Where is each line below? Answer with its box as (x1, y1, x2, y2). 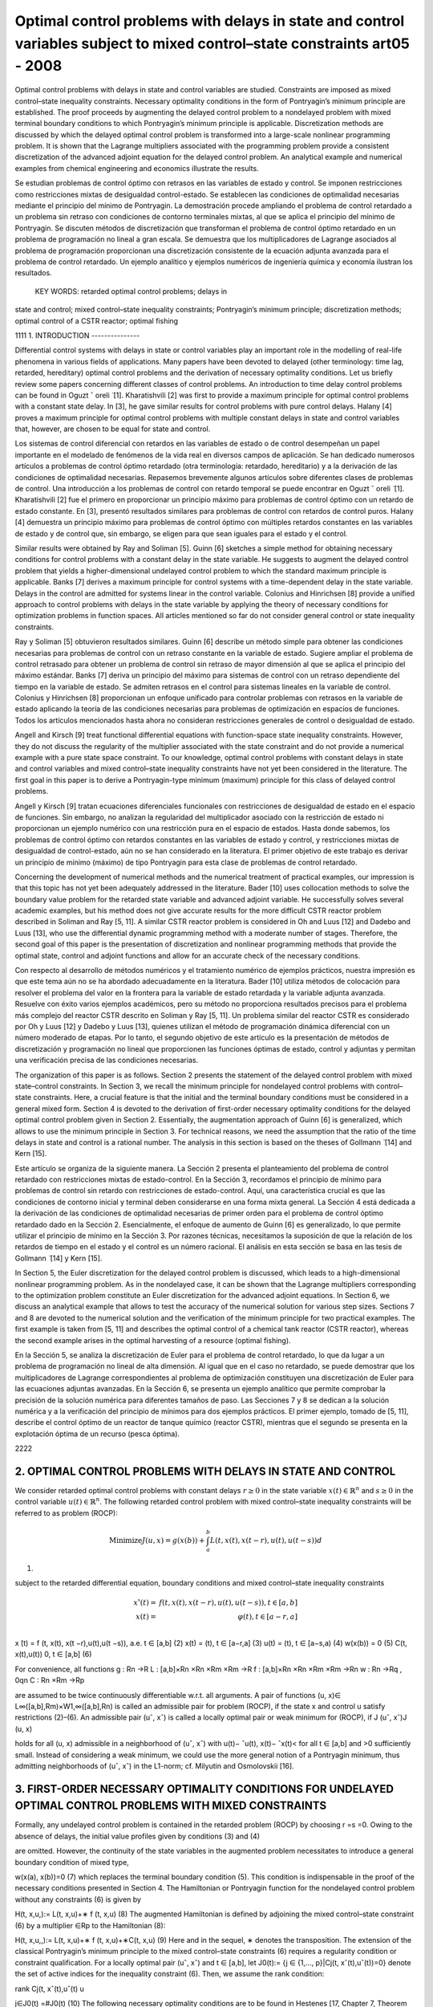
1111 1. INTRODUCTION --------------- (14, 330, 140, 340)
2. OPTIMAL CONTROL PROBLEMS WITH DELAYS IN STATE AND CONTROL (14, 1464, 396, 1478)
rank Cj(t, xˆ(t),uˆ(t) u (14, 1984, 84, 1993)
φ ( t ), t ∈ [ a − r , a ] (237, 1612, 298, 1622)
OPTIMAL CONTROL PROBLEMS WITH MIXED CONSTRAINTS (14, 1799, 327, 1813)
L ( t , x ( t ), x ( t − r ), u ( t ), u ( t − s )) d (209, 1536, 322, 1545)
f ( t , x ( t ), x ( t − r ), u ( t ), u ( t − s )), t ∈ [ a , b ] (159, 1598, 298, 1607)
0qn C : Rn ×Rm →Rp (14, 1675, 85, 1685)
